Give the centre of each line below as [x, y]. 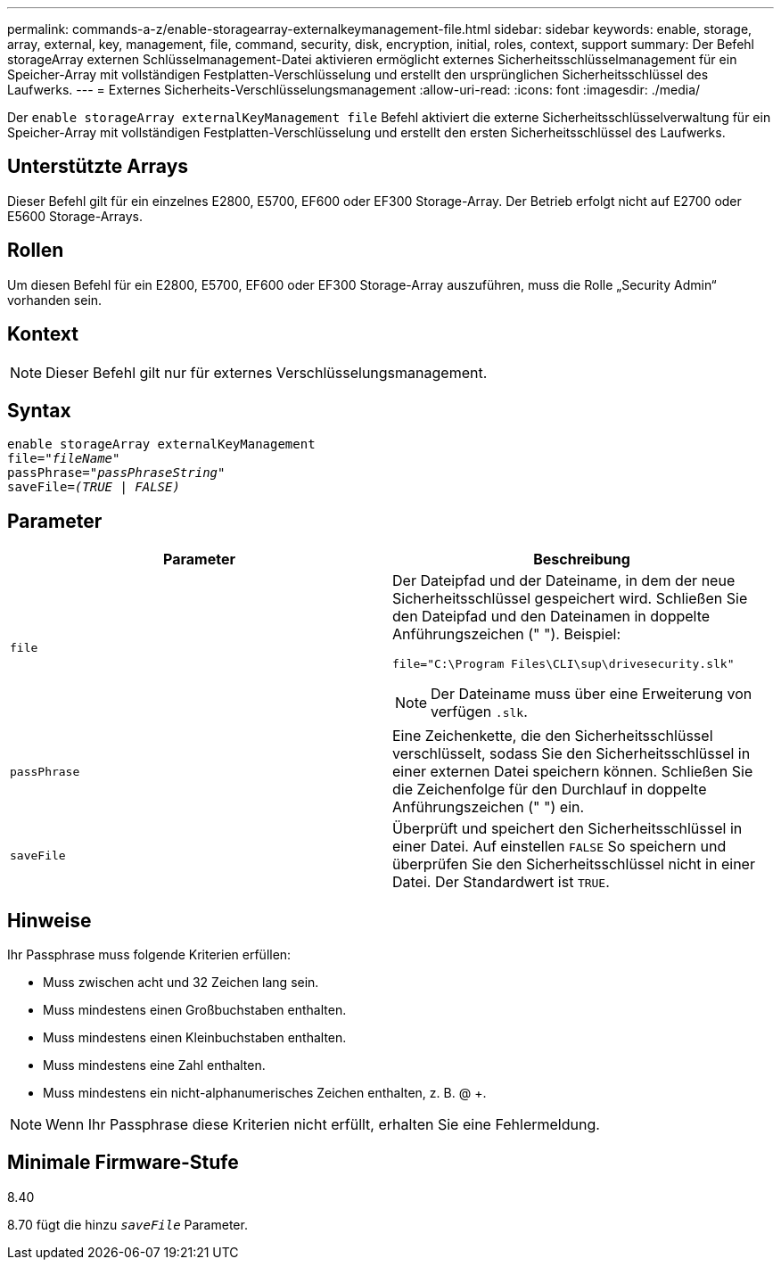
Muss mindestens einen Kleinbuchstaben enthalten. [195, 1038]
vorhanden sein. [55, 300]
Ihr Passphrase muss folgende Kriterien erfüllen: [149, 955]
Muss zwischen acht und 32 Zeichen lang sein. [181, 983]
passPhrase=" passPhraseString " [116, 473]
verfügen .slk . [479, 712]
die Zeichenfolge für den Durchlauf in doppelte [550, 790]
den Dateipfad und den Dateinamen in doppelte [551, 617]
